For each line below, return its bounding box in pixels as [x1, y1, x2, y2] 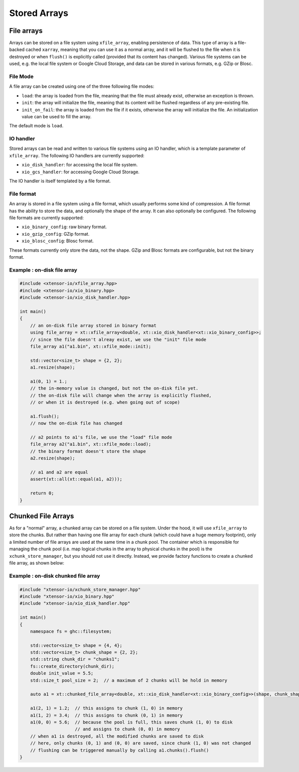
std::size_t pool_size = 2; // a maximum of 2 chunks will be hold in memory [30, 677, 228, 683]
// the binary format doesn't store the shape [30, 448, 147, 454]
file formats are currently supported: [9, 215, 84, 221]
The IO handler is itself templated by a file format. [9, 178, 111, 184]
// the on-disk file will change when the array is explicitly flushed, [30, 392, 212, 398]
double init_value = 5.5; [30, 671, 94, 676]
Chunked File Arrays [9, 512, 74, 520]
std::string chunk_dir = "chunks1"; [30, 657, 120, 662]
